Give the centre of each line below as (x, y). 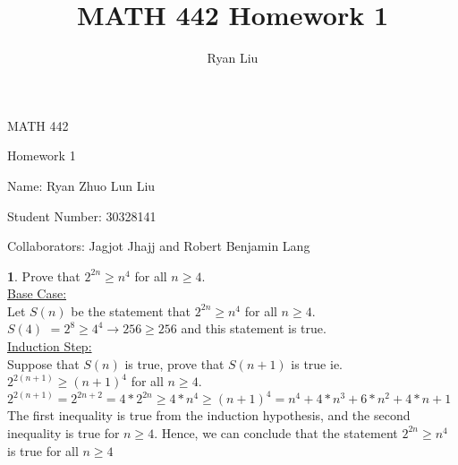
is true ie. (317, 363)
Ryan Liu (233, 58)
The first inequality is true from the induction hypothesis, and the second (209, 415)
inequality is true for (64, 432)
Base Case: (37, 293)
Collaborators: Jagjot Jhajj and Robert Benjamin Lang (159, 246)
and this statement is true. (254, 328)
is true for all (43, 450)
